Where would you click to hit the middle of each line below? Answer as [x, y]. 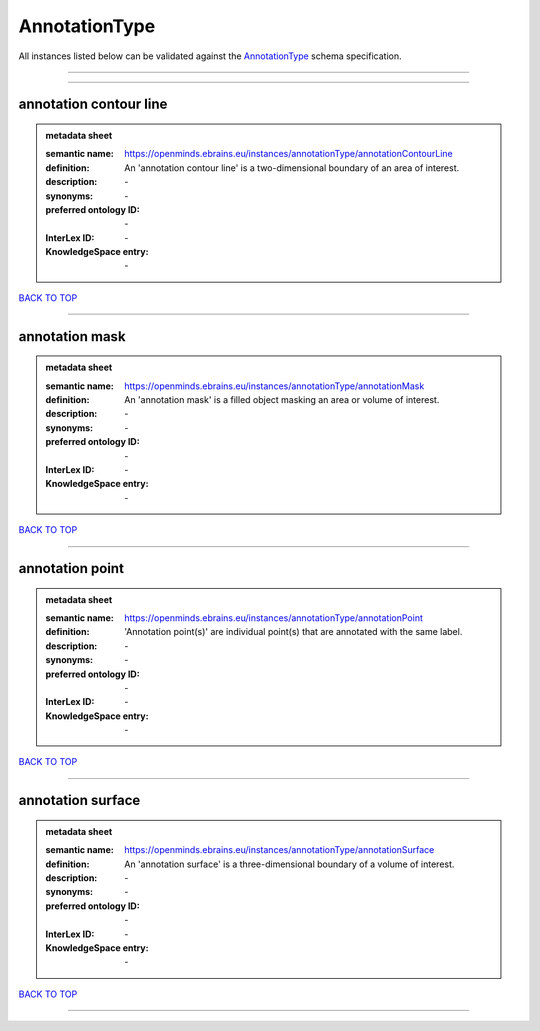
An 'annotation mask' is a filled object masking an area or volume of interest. [282, 400]
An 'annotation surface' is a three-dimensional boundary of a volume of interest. [289, 864]
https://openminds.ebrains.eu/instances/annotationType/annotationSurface [279, 850]
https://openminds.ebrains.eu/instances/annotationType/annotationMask [274, 386]
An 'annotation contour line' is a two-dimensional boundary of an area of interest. [292, 167]
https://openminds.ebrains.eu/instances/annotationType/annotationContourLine [289, 154]
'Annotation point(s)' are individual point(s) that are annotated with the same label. [293, 632]
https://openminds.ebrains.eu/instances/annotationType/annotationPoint [274, 617]
